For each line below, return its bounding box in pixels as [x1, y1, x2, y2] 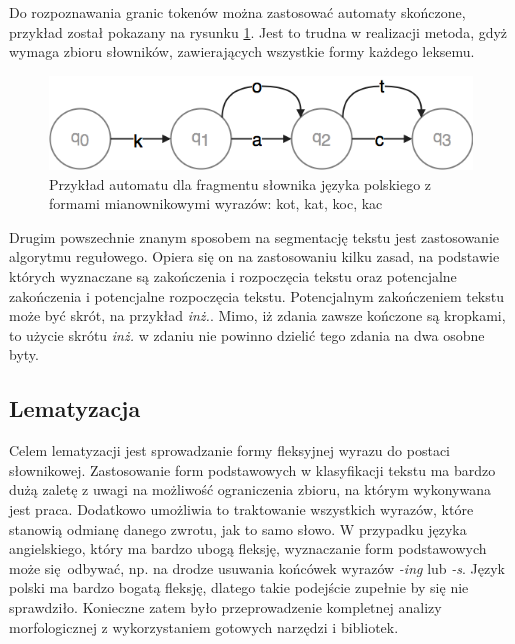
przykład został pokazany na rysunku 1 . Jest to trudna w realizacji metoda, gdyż [9, 21, 508, 42]
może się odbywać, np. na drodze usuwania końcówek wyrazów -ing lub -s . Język [9, 557, 505, 578]
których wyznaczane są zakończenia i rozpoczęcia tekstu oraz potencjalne [9, 266, 457, 287]
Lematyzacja [9, 393, 141, 424]
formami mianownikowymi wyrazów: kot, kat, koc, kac [49, 193, 383, 214]
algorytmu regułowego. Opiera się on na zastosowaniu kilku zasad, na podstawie [9, 246, 500, 267]
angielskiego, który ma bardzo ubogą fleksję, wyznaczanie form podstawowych [9, 538, 487, 559]
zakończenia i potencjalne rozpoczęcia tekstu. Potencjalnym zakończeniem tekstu [9, 285, 505, 306]
